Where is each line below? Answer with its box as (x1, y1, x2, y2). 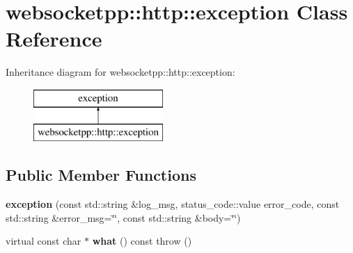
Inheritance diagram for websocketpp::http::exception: (6, 65, 235, 79)
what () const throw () (92, 234, 192, 248)
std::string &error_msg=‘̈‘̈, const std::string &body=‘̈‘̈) (6, 210, 241, 225)
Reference (6, 24, 102, 53)
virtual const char (6, 234, 81, 248)
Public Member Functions (6, 164, 196, 186)
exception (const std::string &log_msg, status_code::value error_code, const (6, 197, 340, 211)
